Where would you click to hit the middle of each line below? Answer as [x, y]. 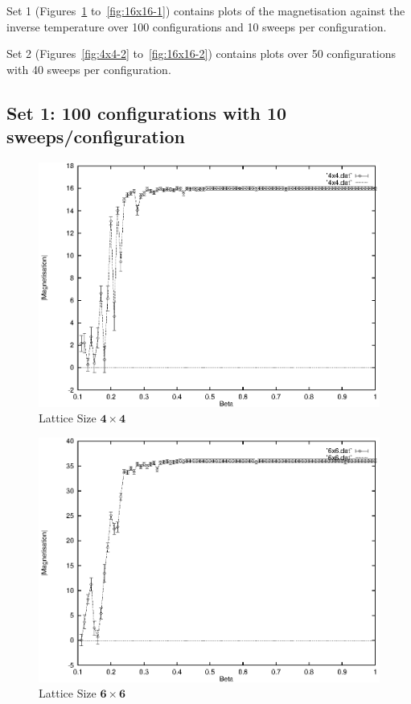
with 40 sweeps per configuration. [89, 69]
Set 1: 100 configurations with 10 [147, 112]
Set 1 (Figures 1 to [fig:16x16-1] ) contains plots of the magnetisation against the [206, 10]
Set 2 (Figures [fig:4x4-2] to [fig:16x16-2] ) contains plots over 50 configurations [201, 54]
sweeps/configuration [96, 136]
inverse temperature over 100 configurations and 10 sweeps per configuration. [197, 26]
